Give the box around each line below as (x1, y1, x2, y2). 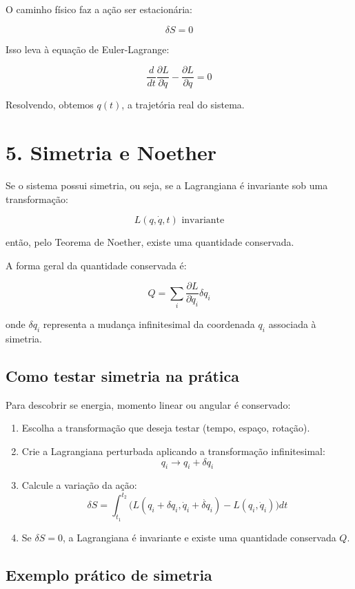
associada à (268, 317, 316, 331)
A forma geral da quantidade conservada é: (6, 258, 187, 272)
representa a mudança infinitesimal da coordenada (43, 317, 255, 331)
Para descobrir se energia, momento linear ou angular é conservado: (6, 397, 291, 412)
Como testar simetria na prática (6, 365, 239, 386)
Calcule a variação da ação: (21, 478, 137, 492)
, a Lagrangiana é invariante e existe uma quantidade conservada (62, 530, 336, 544)
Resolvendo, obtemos (6, 97, 94, 112)
